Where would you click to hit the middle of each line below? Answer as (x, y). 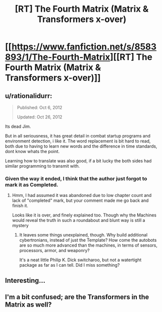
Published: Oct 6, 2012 (39, 107)
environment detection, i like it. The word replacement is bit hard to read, (78, 141)
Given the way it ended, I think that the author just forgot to (76, 178)
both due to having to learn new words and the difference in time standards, (81, 146)
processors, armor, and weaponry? (54, 251)
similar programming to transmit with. (43, 166)
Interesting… (25, 281)
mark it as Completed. (32, 185)
